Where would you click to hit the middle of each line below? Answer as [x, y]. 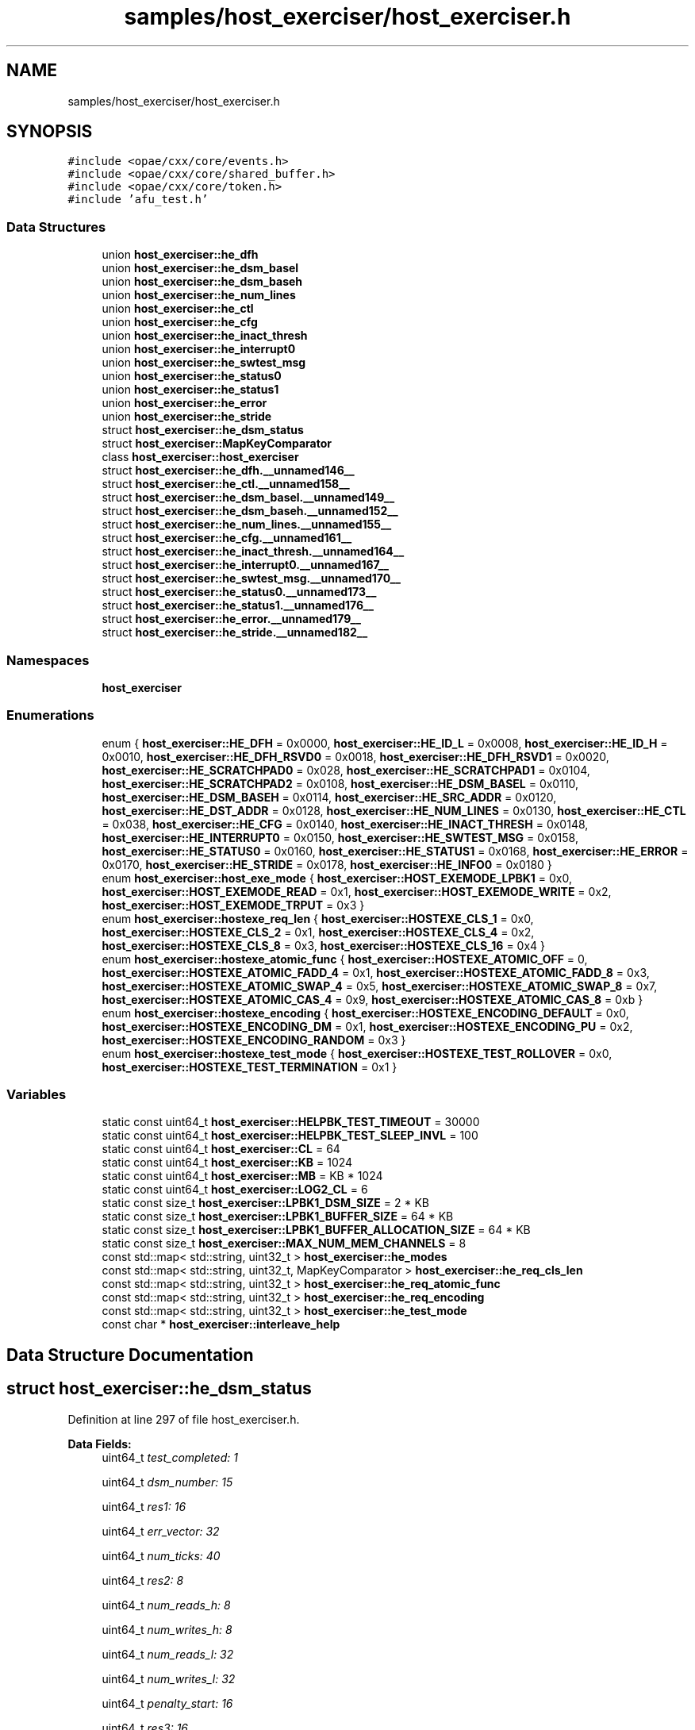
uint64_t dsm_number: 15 [167, 1482]
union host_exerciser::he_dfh [180, 255]
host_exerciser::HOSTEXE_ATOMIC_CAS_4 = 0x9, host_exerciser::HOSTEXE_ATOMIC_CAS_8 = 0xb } [372, 999]
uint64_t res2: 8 [143, 1580]
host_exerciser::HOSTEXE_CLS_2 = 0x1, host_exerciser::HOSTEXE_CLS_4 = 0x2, [318, 932]
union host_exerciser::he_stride [187, 417]
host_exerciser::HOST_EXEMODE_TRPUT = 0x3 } [233, 905]
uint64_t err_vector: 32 [161, 1531]
